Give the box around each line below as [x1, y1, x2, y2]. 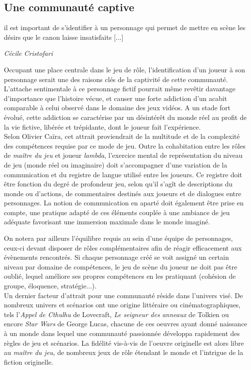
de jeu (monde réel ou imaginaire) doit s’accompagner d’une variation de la [4, 159, 227, 169]
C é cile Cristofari [4, 48, 53, 58]
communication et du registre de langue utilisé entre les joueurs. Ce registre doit [4, 169, 242, 179]
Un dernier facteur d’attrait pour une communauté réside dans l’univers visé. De [4, 290, 243, 300]
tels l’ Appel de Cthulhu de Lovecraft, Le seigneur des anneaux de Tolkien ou [4, 309, 229, 319]
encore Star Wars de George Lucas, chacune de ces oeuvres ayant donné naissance [4, 319, 248, 329]
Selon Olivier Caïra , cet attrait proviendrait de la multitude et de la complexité [4, 131, 240, 141]
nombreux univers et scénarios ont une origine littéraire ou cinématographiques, [4, 300, 241, 310]
